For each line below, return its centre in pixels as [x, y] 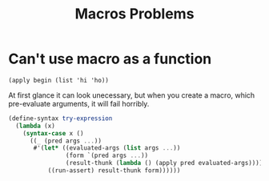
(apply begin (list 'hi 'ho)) [59, 80]
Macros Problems [134, 14]
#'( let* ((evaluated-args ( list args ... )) [107, 148]
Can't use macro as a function [110, 59]
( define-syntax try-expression [60, 118]
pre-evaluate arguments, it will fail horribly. [79, 103]
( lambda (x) [36, 126]
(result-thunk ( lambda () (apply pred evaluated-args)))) [164, 163]
